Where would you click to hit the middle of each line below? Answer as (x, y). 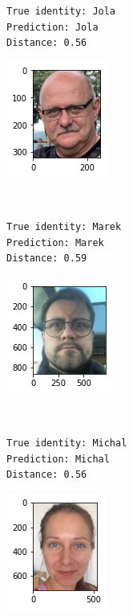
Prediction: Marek (55, 242)
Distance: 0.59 (47, 259)
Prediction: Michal (58, 459)
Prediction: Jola (52, 27)
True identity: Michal (67, 443)
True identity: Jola (61, 11)
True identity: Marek (64, 226)
